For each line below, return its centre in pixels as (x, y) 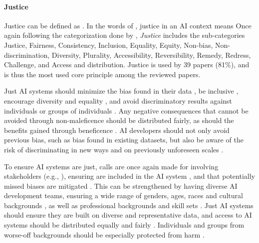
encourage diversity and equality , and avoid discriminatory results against (118, 100)
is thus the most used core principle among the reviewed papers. (102, 74)
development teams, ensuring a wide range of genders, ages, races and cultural (124, 195)
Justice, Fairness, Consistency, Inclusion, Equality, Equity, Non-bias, (109, 45)
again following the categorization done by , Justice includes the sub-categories (125, 35)
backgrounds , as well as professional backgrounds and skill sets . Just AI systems (129, 205)
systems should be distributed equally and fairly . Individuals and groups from (124, 225)
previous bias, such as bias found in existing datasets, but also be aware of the (124, 140)
